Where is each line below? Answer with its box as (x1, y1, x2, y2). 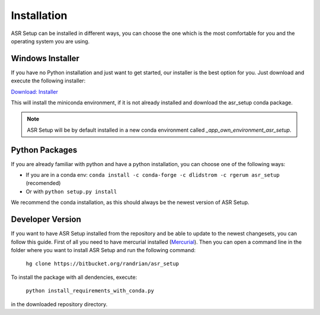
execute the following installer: (11, 77, 86, 84)
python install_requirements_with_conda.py (25, 288, 154, 294)
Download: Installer (11, 88, 59, 95)
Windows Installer (11, 53, 80, 63)
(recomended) (25, 180, 61, 187)
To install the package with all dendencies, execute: (11, 273, 137, 281)
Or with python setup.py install (25, 187, 117, 195)
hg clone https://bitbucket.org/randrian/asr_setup (25, 260, 180, 267)
